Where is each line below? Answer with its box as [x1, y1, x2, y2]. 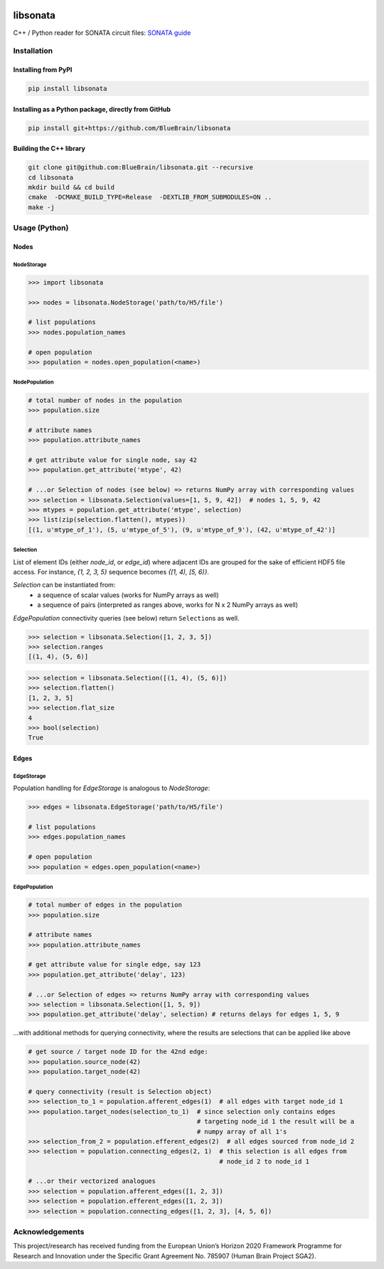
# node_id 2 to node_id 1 [219, 1157, 309, 1165]
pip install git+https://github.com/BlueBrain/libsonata [28, 124, 231, 132]
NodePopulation [13, 379, 54, 386]
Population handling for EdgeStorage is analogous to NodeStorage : [13, 784, 210, 793]
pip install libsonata [28, 85, 107, 93]
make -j [28, 203, 55, 211]
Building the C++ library [13, 144, 85, 153]
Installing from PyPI [13, 65, 73, 74]
